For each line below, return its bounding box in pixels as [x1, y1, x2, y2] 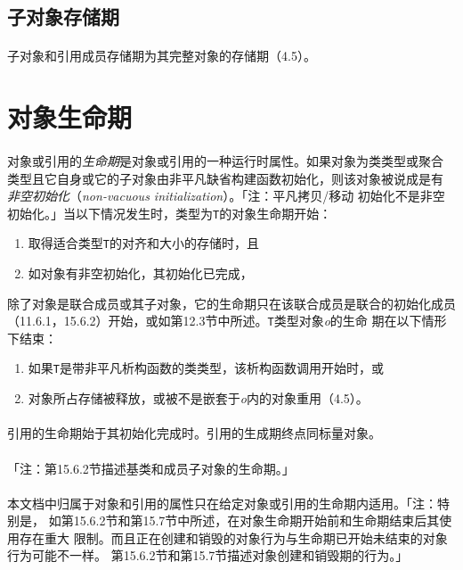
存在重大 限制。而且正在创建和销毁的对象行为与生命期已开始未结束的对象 [19, 528, 448, 547]
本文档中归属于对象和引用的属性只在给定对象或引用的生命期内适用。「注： [7, 493, 437, 512]
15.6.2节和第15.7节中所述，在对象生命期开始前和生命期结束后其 [73, 511, 440, 530]
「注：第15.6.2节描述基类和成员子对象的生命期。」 [7, 458, 295, 477]
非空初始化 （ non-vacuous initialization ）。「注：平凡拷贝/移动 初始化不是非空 [7, 186, 445, 205]
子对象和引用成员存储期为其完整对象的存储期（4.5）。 [7, 46, 316, 65]
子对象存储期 [7, 3, 119, 30]
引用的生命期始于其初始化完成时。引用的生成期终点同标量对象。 [7, 424, 381, 442]
